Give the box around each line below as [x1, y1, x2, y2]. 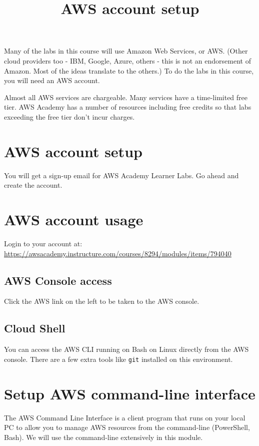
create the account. [4, 180, 62, 190]
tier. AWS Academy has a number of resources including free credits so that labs [4, 102, 251, 112]
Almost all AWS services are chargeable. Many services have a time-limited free [4, 92, 248, 102]
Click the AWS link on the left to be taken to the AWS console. [4, 296, 199, 306]
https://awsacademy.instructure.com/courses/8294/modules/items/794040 [4, 248, 231, 258]
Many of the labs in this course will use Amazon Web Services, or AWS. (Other [4, 46, 248, 56]
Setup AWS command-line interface [4, 383, 255, 403]
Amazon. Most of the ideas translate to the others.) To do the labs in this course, [4, 65, 254, 76]
